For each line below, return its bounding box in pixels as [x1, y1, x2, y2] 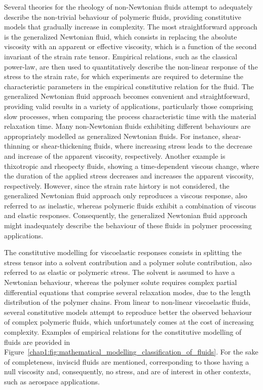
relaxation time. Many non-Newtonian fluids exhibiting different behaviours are [4, 121, 251, 131]
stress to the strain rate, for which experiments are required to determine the [4, 71, 244, 82]
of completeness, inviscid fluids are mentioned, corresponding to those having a [4, 356, 249, 367]
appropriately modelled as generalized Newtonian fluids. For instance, [4, 130, 220, 141]
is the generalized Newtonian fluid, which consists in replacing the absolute [4, 31, 237, 42]
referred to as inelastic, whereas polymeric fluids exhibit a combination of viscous [4, 200, 256, 210]
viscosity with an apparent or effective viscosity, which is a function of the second [4, 41, 257, 52]
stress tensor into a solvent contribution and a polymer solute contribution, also [4, 257, 252, 267]
